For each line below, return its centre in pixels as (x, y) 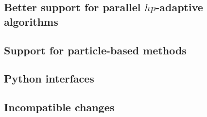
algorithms (31, 21)
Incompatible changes (59, 107)
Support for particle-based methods (95, 50)
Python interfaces (49, 78)
